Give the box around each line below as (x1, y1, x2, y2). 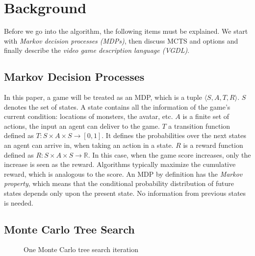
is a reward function (183, 140, 243, 150)
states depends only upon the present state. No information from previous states (4, 188, 246, 198)
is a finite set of (182, 111, 229, 121)
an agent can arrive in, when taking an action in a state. (4, 140, 174, 150)
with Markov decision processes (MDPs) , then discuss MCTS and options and (4, 35, 238, 46)
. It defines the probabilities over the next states (102, 130, 247, 140)
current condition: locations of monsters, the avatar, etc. (4, 111, 173, 121)
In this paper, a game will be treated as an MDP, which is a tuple (4, 92, 202, 102)
